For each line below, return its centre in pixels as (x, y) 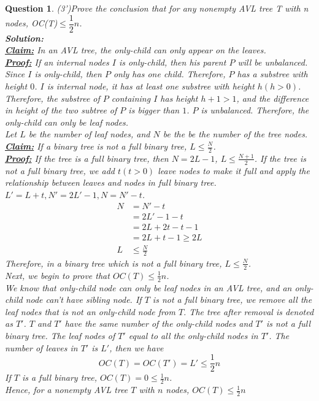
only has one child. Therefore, (169, 74)
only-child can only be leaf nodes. (67, 122)
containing (131, 98)
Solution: (24, 38)
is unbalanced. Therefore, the (255, 110)
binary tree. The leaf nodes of (60, 335)
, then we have (136, 347)
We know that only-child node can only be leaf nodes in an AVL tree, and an (148, 287)
